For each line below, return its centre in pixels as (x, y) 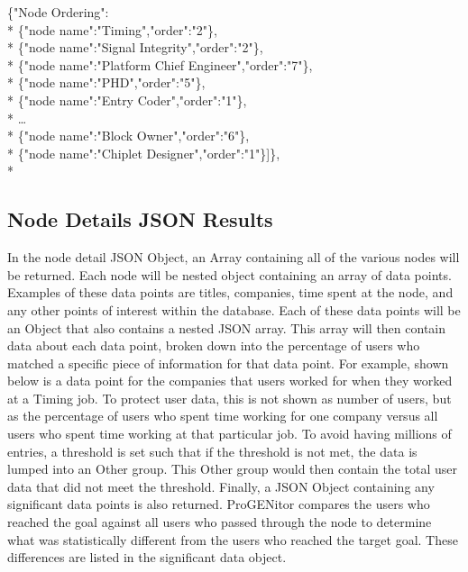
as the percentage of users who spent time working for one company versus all (223, 416)
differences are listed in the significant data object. (147, 557)
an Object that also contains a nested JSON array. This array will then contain (227, 327)
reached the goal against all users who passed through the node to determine (220, 522)
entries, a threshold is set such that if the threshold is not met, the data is (212, 451)
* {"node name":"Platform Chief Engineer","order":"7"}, (160, 64)
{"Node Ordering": (58, 12)
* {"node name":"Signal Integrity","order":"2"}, (135, 47)
